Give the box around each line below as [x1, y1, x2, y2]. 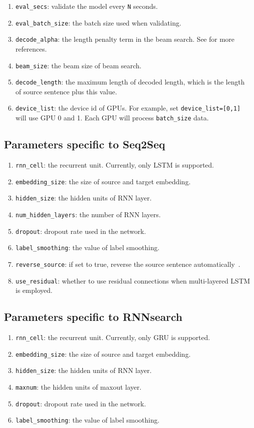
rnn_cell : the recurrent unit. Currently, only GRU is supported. [15, 332, 210, 342]
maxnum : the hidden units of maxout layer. [15, 382, 142, 392]
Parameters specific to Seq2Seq [4, 137, 165, 152]
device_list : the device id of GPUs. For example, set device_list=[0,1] [15, 103, 241, 113]
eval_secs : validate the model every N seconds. [15, 1, 158, 11]
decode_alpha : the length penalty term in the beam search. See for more [15, 34, 235, 44]
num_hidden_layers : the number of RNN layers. [15, 209, 161, 219]
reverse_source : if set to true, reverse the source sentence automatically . [15, 258, 240, 269]
